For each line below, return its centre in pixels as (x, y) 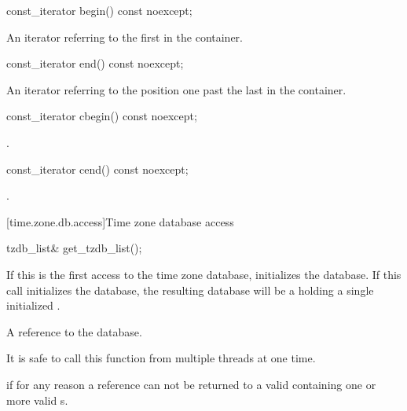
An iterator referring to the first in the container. (125, 37)
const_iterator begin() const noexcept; (99, 10)
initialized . (33, 305)
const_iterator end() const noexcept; (95, 63)
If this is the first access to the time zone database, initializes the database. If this (204, 274)
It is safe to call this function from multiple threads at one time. (161, 358)
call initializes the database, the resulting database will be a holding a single (190, 290)
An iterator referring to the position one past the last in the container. (176, 89)
